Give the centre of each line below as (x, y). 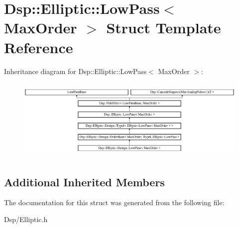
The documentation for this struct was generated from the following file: (114, 202)
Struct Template (164, 28)
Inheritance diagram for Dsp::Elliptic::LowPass (75, 71)
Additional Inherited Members (84, 182)
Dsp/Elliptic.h (26, 219)
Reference (39, 47)
